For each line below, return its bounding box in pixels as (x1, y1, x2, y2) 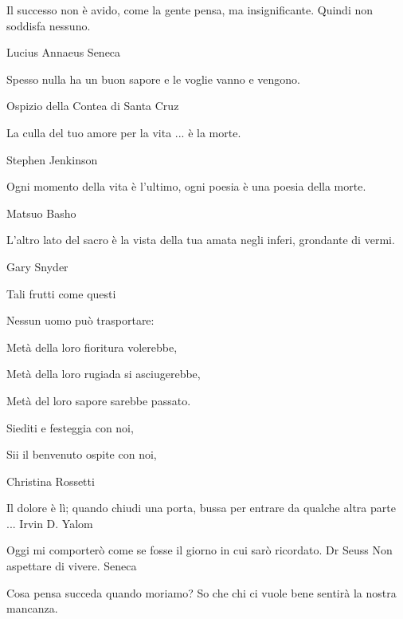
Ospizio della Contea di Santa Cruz (6, 97, 179, 114)
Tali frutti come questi (6, 285, 116, 302)
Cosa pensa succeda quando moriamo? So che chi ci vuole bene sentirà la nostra (6, 584, 397, 601)
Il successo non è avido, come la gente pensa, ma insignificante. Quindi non (6, 2, 374, 18)
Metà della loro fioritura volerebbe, (6, 338, 178, 355)
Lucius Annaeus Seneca (6, 44, 121, 61)
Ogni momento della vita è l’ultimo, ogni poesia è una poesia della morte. (6, 178, 366, 195)
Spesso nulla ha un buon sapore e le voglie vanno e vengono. (6, 70, 300, 87)
